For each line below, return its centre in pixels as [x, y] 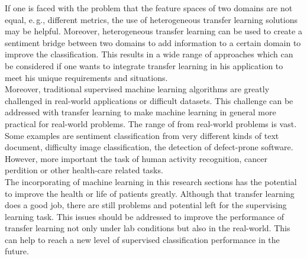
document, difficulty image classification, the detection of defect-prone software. [149, 147]
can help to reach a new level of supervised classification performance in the [142, 239]
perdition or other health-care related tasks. [84, 170]
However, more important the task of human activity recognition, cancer [136, 158]
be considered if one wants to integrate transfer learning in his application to [144, 65]
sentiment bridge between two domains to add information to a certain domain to [153, 42]
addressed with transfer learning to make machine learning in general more [140, 112]
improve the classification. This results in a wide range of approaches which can [149, 54]
